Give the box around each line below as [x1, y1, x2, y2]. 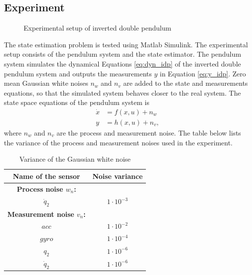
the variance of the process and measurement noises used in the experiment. [4, 137, 233, 147]
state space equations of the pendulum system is [4, 97, 149, 107]
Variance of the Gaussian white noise [19, 154, 131, 164]
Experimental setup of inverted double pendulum [24, 23, 171, 33]
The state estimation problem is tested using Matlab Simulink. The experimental [4, 39, 248, 49]
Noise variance [92, 171, 143, 181]
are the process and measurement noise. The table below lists [56, 128, 241, 138]
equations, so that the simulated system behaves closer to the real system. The [4, 87, 241, 98]
